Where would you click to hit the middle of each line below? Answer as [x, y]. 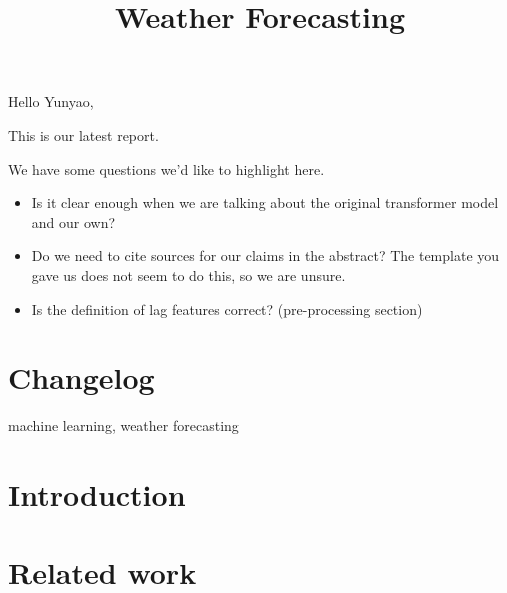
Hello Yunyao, [51, 101]
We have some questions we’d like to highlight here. [166, 168]
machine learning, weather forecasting [123, 425]
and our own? [73, 221]
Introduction [97, 494]
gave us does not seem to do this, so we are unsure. [188, 274]
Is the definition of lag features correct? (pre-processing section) [227, 308]
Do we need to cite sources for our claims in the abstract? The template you [265, 255]
